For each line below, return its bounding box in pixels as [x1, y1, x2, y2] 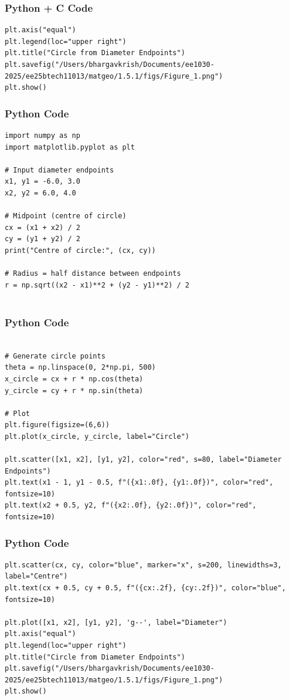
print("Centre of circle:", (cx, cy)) [5, 246, 156, 255]
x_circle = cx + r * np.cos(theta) [5, 374, 144, 383]
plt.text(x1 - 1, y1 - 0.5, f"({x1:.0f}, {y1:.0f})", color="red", [5, 478, 274, 487]
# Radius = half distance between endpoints [5, 269, 181, 278]
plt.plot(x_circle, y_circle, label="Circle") [5, 432, 189, 441]
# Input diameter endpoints [5, 165, 114, 174]
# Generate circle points [5, 351, 106, 360]
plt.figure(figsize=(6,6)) [5, 421, 110, 430]
